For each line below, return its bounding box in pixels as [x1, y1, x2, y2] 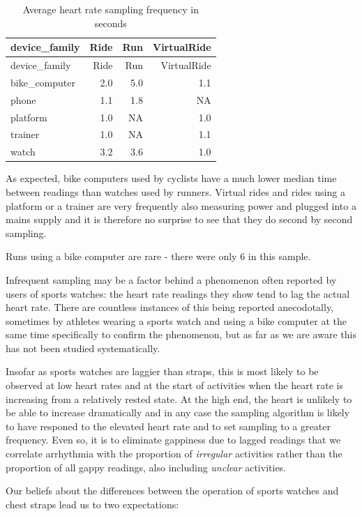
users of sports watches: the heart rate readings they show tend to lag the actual [6, 286, 350, 301]
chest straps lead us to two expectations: [6, 496, 179, 511]
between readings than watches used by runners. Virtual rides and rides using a [6, 184, 345, 199]
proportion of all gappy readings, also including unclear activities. [6, 460, 287, 474]
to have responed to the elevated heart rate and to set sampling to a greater [6, 418, 331, 433]
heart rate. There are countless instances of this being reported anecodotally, [6, 300, 334, 314]
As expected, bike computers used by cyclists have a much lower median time [6, 171, 337, 185]
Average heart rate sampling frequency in [22, 2, 199, 16]
